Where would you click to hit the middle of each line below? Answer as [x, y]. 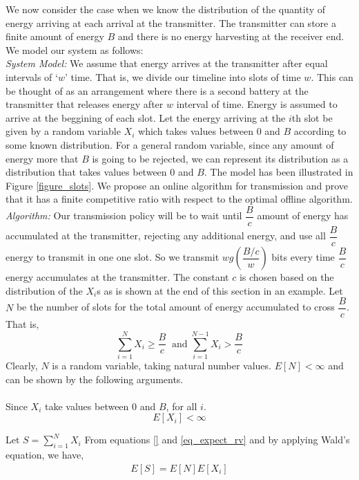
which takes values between [196, 131]
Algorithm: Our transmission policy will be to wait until [124, 215]
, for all [182, 406]
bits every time [303, 257]
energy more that [42, 158]
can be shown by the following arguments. [95, 379]
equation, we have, [45, 455]
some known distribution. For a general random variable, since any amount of [170, 144]
